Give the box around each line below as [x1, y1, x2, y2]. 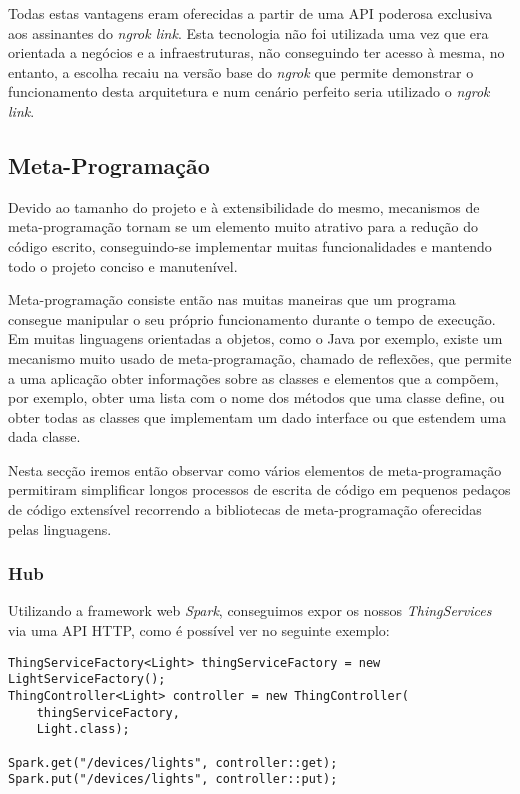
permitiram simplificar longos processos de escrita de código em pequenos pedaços [8, 479, 511, 500]
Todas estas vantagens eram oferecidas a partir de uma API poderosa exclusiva [8, 3, 493, 23]
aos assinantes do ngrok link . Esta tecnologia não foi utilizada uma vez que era [8, 22, 489, 43]
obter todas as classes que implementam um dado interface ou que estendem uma [8, 406, 507, 427]
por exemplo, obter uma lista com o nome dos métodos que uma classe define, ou [8, 387, 505, 408]
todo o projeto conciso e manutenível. [8, 255, 238, 276]
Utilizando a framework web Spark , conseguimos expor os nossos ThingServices [8, 600, 492, 621]
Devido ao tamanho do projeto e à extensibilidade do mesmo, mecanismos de [8, 196, 480, 217]
